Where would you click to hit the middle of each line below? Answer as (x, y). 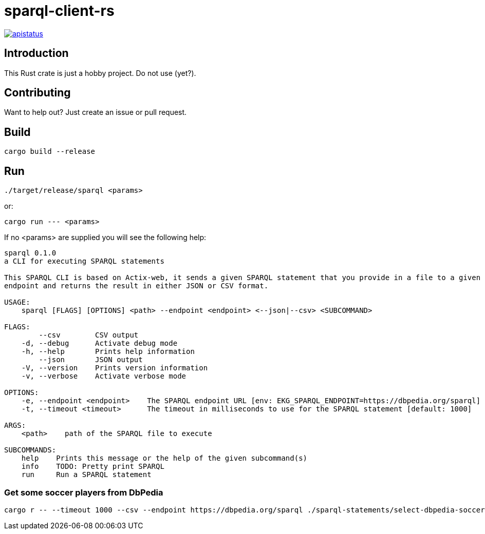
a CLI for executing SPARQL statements (84, 261)
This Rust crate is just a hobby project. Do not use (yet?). (100, 73)
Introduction (36, 53)
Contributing (38, 93)
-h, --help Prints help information (108, 352)
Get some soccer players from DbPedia (84, 492)
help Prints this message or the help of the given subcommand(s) (164, 458)
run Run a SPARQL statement (86, 475)
